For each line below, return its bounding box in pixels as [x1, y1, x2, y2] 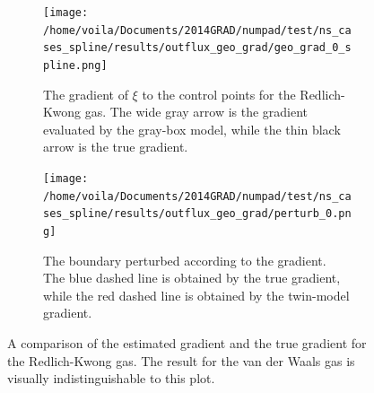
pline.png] [43, 58, 108, 72]
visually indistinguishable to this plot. [7, 369, 215, 388]
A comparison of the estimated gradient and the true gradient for [7, 334, 367, 352]
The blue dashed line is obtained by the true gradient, [43, 268, 341, 287]
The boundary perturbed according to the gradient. [43, 250, 326, 269]
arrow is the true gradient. [43, 137, 188, 156]
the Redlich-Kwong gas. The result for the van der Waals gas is [7, 351, 355, 370]
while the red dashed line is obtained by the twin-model [43, 285, 350, 304]
